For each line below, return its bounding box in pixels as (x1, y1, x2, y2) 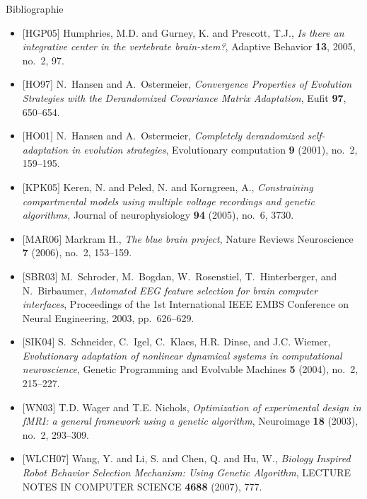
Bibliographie (6, 1, 64, 16)
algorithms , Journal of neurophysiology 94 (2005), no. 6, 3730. (22, 207, 294, 222)
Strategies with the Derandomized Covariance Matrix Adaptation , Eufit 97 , (22, 90, 346, 105)
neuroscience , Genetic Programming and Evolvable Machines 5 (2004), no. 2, (22, 362, 359, 377)
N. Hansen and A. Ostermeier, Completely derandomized (56, 128, 304, 143)
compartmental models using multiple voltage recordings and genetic (22, 193, 315, 208)
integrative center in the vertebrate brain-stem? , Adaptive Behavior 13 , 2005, (22, 39, 356, 54)
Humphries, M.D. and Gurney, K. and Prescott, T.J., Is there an (63, 25, 344, 40)
